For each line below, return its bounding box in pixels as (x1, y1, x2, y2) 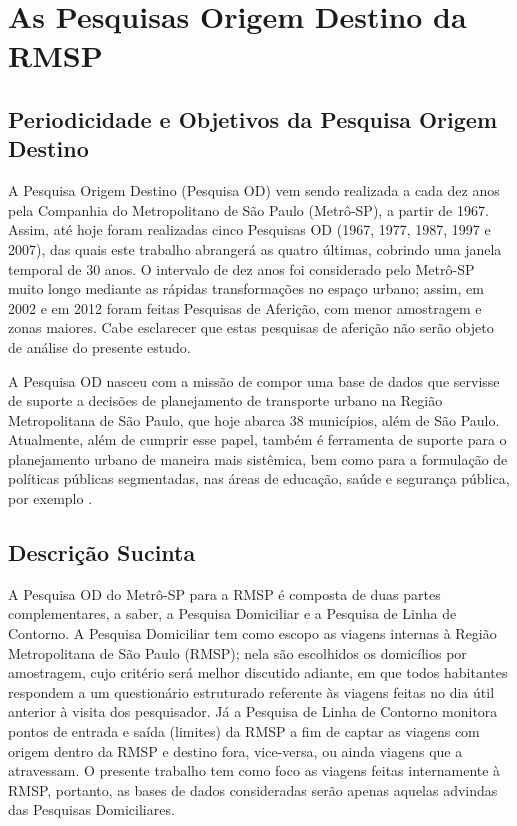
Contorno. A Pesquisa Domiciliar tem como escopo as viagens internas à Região (8, 623, 497, 644)
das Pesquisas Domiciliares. (8, 799, 175, 820)
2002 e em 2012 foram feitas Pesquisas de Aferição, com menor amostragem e (8, 297, 482, 318)
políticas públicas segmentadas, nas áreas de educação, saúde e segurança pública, (8, 468, 510, 489)
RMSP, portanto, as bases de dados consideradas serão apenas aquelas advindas (8, 779, 498, 800)
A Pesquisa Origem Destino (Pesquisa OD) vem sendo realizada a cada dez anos (8, 180, 500, 201)
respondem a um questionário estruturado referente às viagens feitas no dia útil (8, 681, 495, 702)
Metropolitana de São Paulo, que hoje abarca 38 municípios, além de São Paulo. (8, 409, 500, 430)
